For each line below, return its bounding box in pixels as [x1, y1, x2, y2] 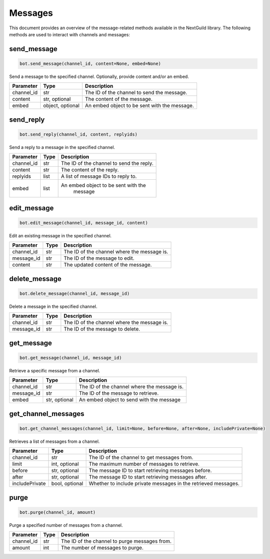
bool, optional [51, 480, 84, 487]
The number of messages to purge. [61, 544, 144, 551]
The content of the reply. [61, 166, 119, 173]
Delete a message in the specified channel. [9, 303, 98, 309]
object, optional [43, 102, 79, 109]
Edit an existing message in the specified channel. [9, 232, 112, 238]
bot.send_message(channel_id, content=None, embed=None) [19, 61, 161, 67]
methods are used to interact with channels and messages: [9, 31, 130, 37]
